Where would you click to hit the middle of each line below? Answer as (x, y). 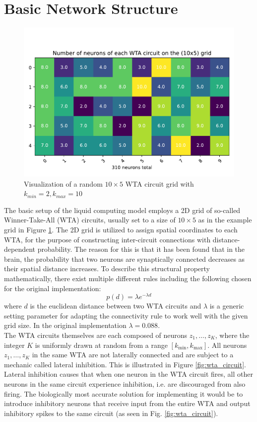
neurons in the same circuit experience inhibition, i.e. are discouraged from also (125, 383)
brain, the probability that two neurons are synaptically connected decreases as (125, 259)
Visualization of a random (63, 183)
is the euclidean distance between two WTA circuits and (116, 306)
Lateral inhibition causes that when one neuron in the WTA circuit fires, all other (128, 374)
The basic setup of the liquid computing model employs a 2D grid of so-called (122, 210)
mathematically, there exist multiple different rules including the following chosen (128, 278)
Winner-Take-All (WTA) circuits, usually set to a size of (90, 220)
